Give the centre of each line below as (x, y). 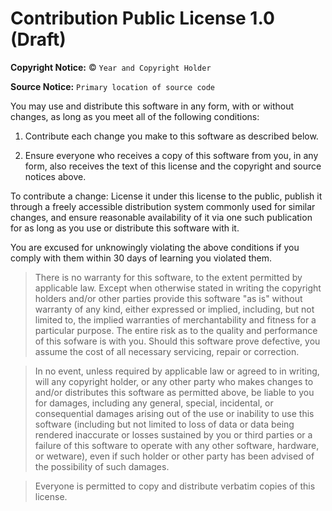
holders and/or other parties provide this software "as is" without (168, 298)
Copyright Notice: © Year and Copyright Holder (111, 67)
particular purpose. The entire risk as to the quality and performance (176, 330)
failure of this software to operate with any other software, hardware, (177, 445)
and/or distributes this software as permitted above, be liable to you (174, 392)
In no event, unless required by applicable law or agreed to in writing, (177, 371)
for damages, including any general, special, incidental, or (154, 403)
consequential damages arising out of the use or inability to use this (174, 413)
